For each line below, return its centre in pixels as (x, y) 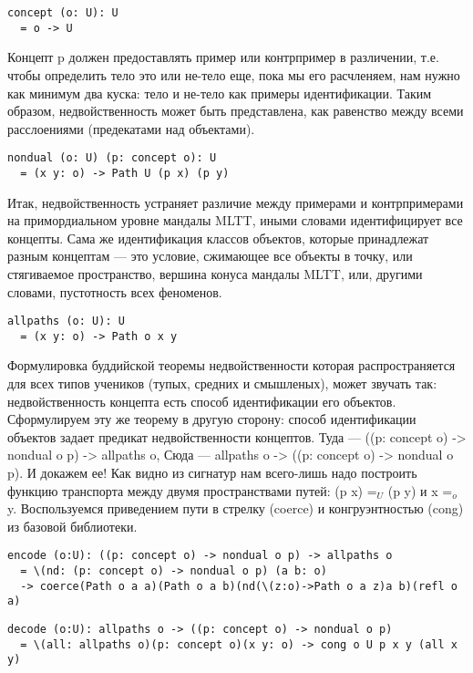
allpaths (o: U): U (66, 321)
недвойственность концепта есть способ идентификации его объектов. (202, 401)
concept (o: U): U (63, 13)
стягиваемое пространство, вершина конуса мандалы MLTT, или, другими (215, 273)
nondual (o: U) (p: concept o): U (112, 158)
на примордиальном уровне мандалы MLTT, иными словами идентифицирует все (235, 220)
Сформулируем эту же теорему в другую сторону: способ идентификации (212, 419)
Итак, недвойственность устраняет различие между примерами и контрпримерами (236, 202)
